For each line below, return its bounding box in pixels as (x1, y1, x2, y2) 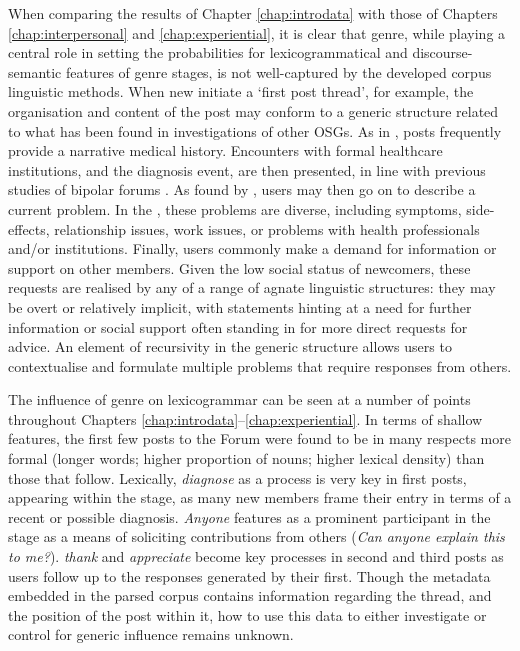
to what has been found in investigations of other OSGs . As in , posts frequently (8, 120, 502, 141)
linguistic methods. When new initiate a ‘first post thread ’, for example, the (8, 81, 474, 102)
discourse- (412, 42, 473, 63)
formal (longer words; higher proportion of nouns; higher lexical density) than (8, 448, 485, 469)
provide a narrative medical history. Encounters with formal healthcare (8, 140, 443, 161)
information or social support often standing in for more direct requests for (8, 316, 468, 337)
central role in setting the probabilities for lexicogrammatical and (8, 42, 408, 63)
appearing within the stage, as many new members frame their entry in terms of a (8, 487, 512, 508)
